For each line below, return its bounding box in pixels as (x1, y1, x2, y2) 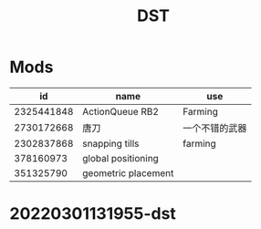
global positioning (81, 151, 160, 164)
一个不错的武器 (182, 121, 247, 134)
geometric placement (81, 166, 174, 179)
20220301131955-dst (9, 203, 176, 224)
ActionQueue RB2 (81, 105, 160, 118)
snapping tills (81, 137, 140, 150)
